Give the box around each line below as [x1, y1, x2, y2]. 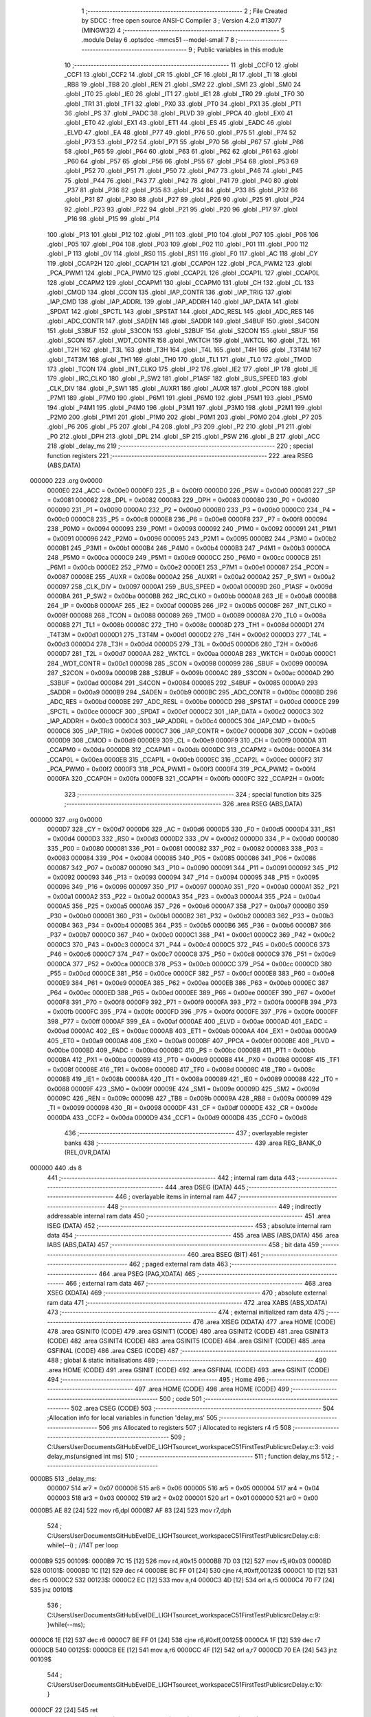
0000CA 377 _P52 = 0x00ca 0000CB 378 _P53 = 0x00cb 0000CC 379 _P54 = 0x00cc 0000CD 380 [47, 959, 333, 968]
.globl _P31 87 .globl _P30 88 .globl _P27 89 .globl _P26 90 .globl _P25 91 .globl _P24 [64, 196, 305, 204]
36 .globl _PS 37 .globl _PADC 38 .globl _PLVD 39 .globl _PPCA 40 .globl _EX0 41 [64, 109, 293, 117]
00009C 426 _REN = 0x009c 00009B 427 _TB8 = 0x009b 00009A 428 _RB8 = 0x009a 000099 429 [47, 1094, 333, 1102]
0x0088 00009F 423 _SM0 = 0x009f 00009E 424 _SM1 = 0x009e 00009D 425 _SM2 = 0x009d [47, 1084, 319, 1093]
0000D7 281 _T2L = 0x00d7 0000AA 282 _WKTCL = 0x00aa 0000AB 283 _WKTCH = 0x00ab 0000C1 [47, 650, 337, 658]
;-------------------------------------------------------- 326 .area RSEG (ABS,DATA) [64, 800, 303, 808]
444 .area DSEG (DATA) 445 [165, 1183, 245, 1192]
